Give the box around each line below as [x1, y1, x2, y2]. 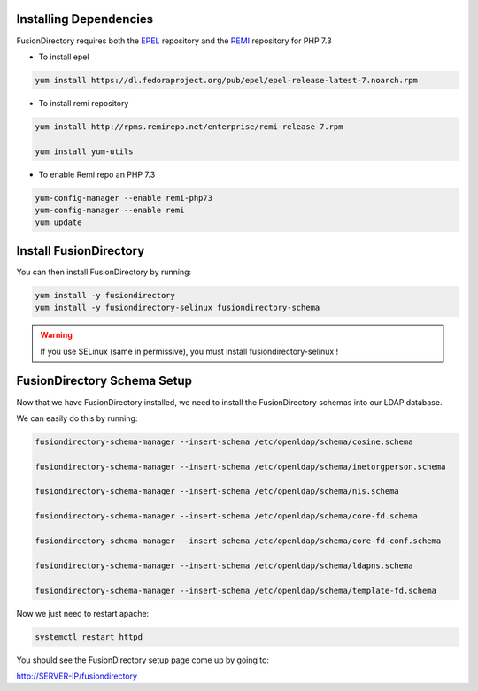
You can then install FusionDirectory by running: [16, 266, 192, 277]
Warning [40, 330, 73, 341]
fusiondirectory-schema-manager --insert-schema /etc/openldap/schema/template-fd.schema [35, 585, 437, 595]
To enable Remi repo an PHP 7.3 [38, 169, 156, 180]
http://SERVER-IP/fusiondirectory [16, 671, 137, 681]
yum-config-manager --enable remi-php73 [35, 193, 212, 203]
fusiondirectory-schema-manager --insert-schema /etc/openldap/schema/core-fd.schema [35, 511, 418, 521]
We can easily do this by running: [16, 412, 138, 424]
